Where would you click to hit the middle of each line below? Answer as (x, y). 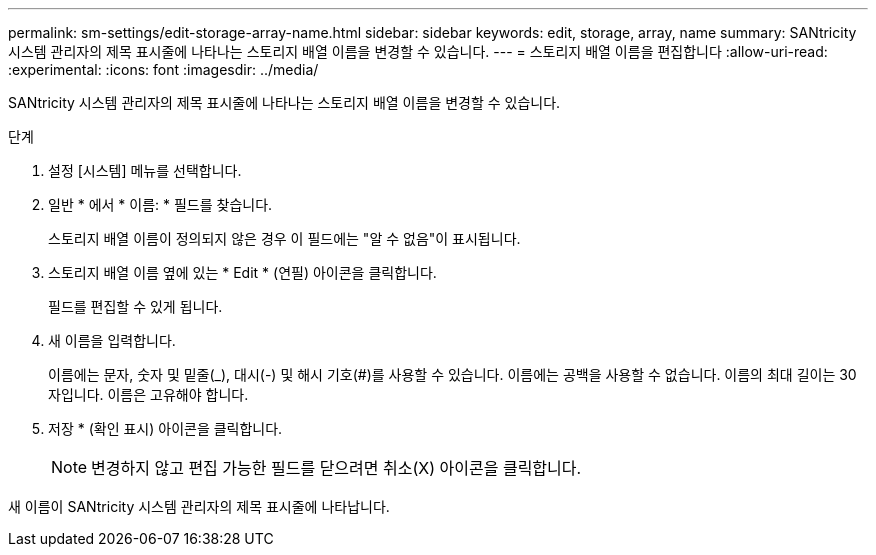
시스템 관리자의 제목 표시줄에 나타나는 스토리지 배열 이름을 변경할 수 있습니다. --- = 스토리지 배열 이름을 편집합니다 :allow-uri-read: (418, 51)
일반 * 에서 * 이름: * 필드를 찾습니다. (160, 204)
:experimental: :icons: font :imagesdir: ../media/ (163, 69)
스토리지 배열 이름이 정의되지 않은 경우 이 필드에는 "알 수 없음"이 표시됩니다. (284, 238)
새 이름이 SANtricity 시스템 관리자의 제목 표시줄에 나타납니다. (199, 506)
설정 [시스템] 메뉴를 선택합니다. (145, 170)
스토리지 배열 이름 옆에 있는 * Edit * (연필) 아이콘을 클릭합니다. (242, 272)
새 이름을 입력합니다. (112, 340)
